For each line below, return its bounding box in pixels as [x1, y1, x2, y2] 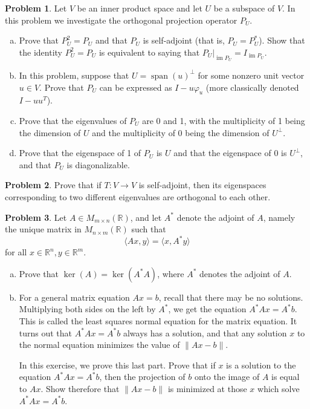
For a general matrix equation [19, 290, 130, 303]
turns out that [19, 326, 73, 339]
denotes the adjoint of [199, 267, 280, 280]
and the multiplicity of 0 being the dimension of [92, 126, 270, 139]
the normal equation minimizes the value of [19, 338, 180, 351]
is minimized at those [167, 382, 247, 394]
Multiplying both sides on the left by [19, 303, 156, 315]
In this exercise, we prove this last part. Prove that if [19, 358, 216, 371]
